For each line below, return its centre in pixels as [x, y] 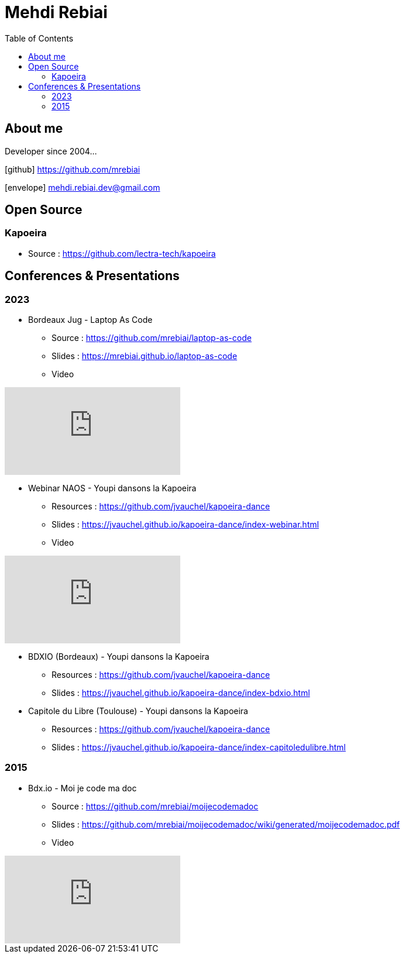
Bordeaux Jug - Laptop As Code [90, 320]
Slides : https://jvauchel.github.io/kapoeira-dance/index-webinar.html [185, 525]
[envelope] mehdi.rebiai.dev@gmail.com [83, 187]
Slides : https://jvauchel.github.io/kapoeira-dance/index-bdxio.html [181, 693]
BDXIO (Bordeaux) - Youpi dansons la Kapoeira [119, 657]
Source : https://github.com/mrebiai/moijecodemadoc [155, 806]
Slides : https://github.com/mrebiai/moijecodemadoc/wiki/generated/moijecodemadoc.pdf [226, 824]
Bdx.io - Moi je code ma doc [83, 788]
